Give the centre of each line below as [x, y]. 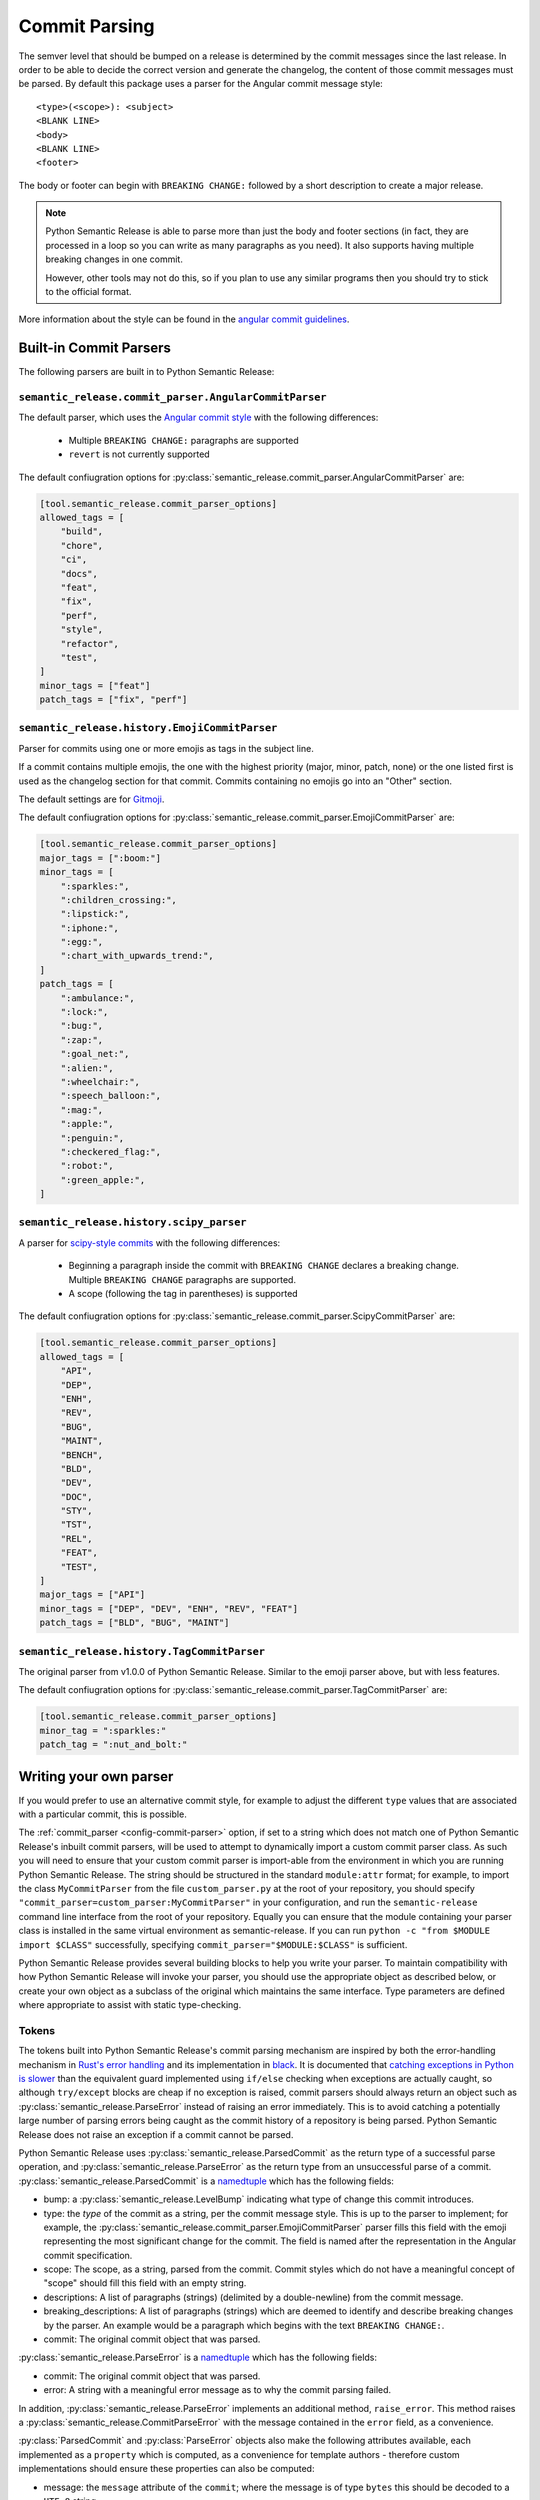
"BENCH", [82, 1454]
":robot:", [87, 1166]
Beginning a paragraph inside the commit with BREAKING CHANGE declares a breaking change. [264, 1266]
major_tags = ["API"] [92, 1594]
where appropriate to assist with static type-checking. [130, 2005]
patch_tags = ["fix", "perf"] [113, 699]
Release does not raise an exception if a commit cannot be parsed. [156, 2134]
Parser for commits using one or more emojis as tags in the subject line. [166, 748]
